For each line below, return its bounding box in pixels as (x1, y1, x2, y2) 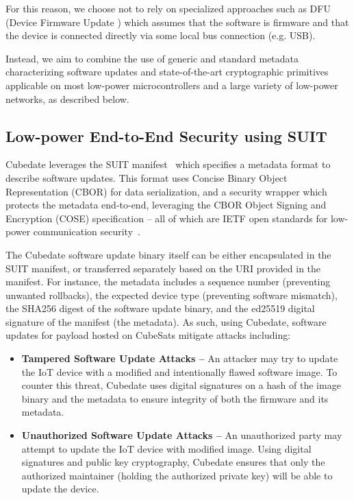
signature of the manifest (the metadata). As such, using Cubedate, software (5, 314, 327, 329)
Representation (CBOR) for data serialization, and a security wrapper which (5, 184, 327, 198)
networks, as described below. (5, 91, 129, 106)
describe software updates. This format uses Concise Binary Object (5, 170, 288, 184)
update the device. (21, 481, 99, 496)
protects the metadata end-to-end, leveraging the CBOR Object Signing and (5, 198, 327, 212)
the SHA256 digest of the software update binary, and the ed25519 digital (5, 301, 315, 316)
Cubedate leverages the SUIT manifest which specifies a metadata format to (5, 157, 331, 171)
